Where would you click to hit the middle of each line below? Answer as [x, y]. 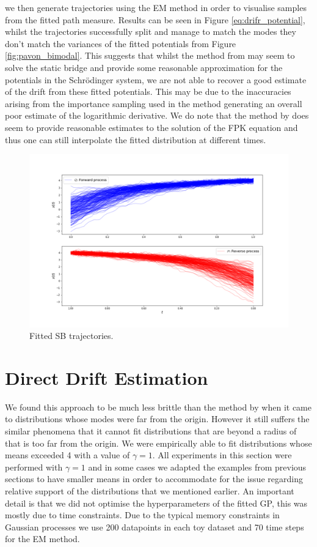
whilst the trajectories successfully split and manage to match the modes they [151, 32]
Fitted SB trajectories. [71, 336]
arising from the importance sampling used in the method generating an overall [154, 103]
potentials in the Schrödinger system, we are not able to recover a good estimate [156, 79]
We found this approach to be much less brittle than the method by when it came [158, 407]
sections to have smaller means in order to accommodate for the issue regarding [154, 479]
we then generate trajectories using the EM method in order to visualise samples [156, 7]
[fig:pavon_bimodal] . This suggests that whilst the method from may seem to [150, 55]
